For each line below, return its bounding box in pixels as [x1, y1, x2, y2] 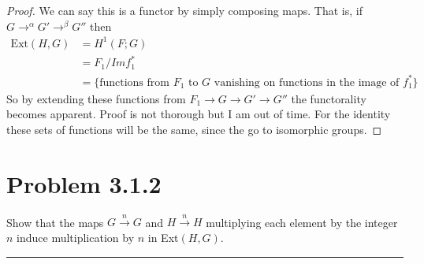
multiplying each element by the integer [206, 214, 398, 230]
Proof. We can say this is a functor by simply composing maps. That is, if [6, 2, 363, 18]
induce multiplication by [17, 229, 135, 246]
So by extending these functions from [6, 90, 186, 106]
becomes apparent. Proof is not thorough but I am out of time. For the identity [6, 106, 391, 122]
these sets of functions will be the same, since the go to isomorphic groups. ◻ [6, 121, 382, 137]
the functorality [291, 90, 366, 106]
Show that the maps [6, 214, 104, 230]
